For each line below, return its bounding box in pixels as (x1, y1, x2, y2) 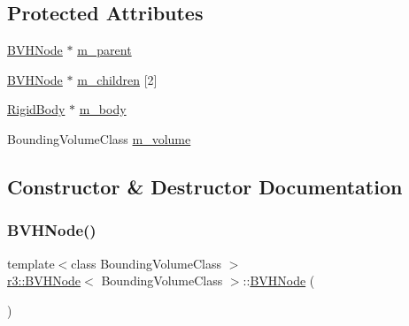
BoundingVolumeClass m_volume (7, 129, 191, 148)
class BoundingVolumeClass (71, 254, 221, 272)
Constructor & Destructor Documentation (7, 172, 403, 200)
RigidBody (7, 100, 66, 118)
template (7, 254, 55, 272)
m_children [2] (77, 70, 158, 88)
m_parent (77, 41, 132, 59)
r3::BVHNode (7, 271, 81, 290)
